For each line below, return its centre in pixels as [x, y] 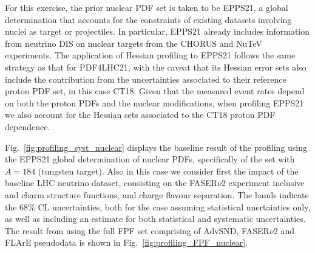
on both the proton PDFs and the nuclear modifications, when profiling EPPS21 [154, 102]
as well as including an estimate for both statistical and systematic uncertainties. [155, 219]
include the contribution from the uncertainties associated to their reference [146, 79]
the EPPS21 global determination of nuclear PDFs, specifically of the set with [150, 159]
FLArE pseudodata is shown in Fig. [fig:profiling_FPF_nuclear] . [127, 242]
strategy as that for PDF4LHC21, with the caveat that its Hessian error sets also [156, 67]
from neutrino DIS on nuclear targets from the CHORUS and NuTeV [134, 43]
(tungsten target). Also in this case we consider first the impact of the [168, 171]
